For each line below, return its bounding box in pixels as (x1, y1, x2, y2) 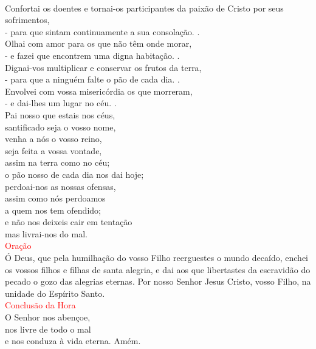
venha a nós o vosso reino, (5, 132, 102, 145)
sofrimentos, (5, 13, 50, 26)
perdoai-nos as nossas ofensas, (5, 180, 116, 192)
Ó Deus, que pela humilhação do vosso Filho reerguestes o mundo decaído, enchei (5, 251, 308, 264)
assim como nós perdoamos (5, 192, 106, 205)
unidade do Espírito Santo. (5, 286, 105, 299)
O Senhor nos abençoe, (5, 311, 91, 324)
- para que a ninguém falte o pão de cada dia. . (5, 73, 180, 86)
